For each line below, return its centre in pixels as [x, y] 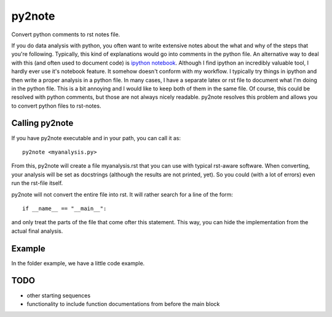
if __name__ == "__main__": [65, 208]
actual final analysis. [37, 231]
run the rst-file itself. [37, 183]
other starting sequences [59, 295]
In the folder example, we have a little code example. [78, 263]
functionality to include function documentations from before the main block [123, 303]
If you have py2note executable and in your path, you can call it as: [96, 138]
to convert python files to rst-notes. [56, 106]
